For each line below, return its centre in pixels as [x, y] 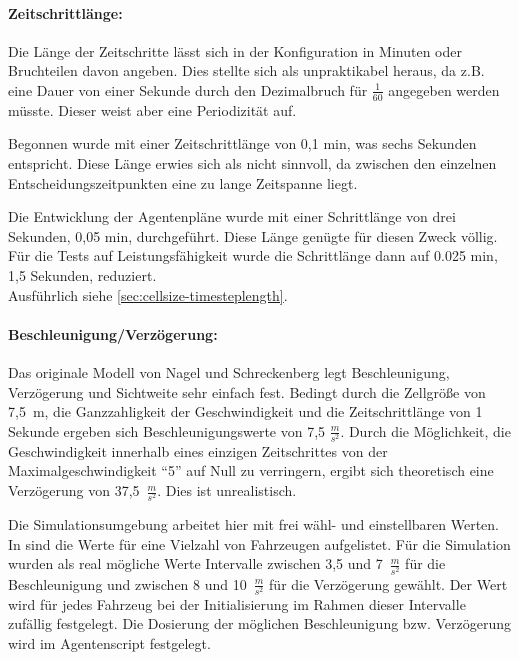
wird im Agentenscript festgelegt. [109, 642]
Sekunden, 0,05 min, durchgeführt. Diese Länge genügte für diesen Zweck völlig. [253, 235]
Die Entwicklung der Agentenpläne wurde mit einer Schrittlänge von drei [232, 216]
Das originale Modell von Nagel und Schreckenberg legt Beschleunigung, [229, 371]
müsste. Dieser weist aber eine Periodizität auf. [152, 109]
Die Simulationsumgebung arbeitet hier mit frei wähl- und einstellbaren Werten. [253, 524]
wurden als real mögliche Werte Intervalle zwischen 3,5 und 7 [195, 563]
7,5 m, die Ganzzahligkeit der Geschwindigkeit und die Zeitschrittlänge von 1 [245, 411]
